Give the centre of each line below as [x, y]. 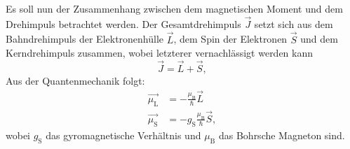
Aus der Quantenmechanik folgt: [75, 81]
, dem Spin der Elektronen [230, 39]
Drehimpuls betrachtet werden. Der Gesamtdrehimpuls [123, 23]
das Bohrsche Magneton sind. [282, 135]
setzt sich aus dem [294, 23]
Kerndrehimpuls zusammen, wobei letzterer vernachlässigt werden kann [160, 53]
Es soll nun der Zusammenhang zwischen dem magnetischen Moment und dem [174, 8]
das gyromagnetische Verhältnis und [123, 135]
